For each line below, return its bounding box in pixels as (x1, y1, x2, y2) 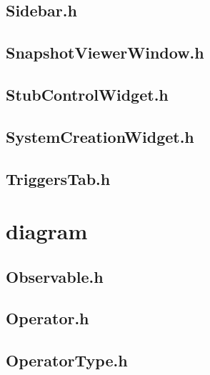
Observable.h (6, 265, 104, 287)
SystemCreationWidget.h (6, 125, 194, 147)
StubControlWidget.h (6, 83, 169, 105)
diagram (6, 216, 88, 246)
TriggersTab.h (6, 167, 111, 189)
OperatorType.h (6, 349, 128, 371)
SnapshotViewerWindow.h (6, 41, 204, 64)
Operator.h (6, 307, 89, 329)
